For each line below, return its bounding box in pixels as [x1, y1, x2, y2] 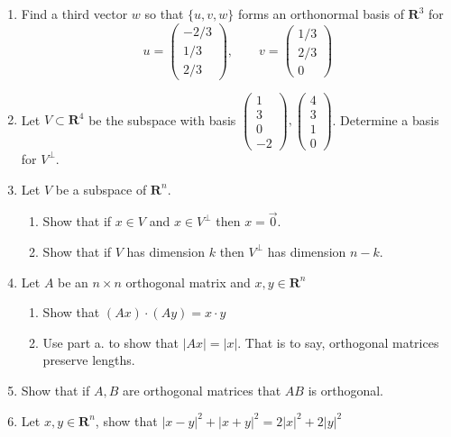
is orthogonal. [308, 380, 383, 399]
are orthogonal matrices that [122, 380, 281, 399]
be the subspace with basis [88, 110, 236, 129]
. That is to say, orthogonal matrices [237, 332, 439, 351]
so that [144, 5, 184, 23]
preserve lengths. [42, 351, 135, 369]
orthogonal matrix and [125, 272, 251, 291]
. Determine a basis [332, 110, 439, 129]
